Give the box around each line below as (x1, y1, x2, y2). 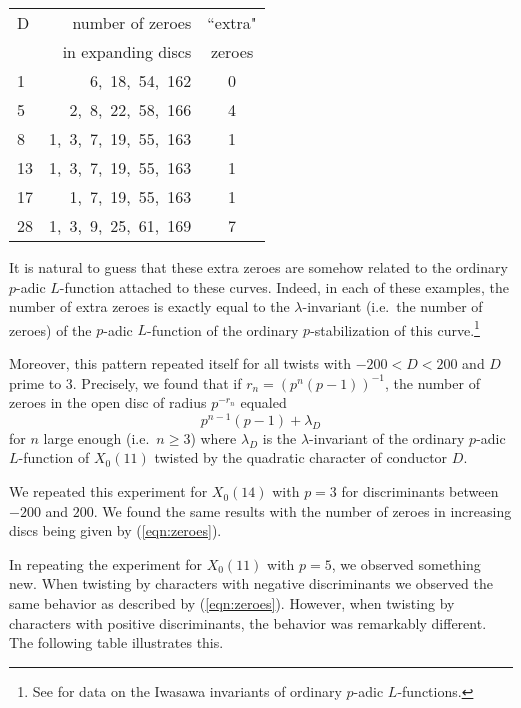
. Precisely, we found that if (72, 372, 242, 393)
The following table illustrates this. (9, 632, 224, 653)
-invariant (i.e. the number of (302, 296, 483, 317)
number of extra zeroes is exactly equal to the (9, 296, 290, 317)
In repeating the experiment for (9, 553, 203, 574)
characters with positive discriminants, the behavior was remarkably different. (9, 612, 487, 633)
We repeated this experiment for (9, 481, 208, 502)
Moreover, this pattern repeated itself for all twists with (9, 353, 351, 374)
